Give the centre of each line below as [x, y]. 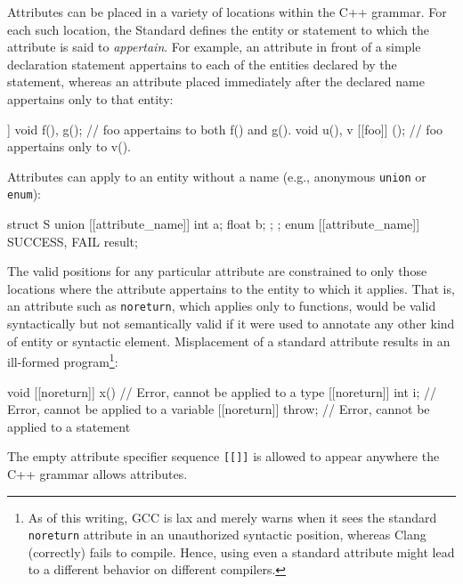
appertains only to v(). [69, 146]
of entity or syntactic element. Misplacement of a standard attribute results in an [229, 341]
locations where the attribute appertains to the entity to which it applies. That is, [231, 288]
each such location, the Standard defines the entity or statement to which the [218, 29]
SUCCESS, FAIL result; [73, 241]
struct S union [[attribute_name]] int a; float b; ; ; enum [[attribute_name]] [214, 224]
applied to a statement [69, 426]
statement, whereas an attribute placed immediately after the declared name [216, 81]
